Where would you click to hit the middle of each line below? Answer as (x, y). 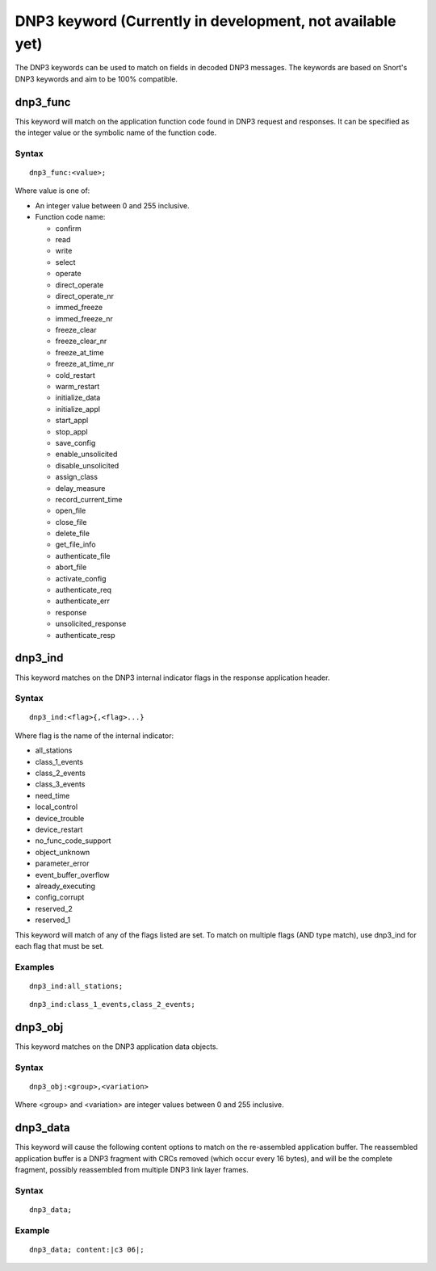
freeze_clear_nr (81, 341)
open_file (71, 511)
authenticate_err (83, 601)
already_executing (65, 886)
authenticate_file (83, 556)
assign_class (77, 477)
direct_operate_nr (85, 296)
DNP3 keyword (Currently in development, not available (205, 21)
